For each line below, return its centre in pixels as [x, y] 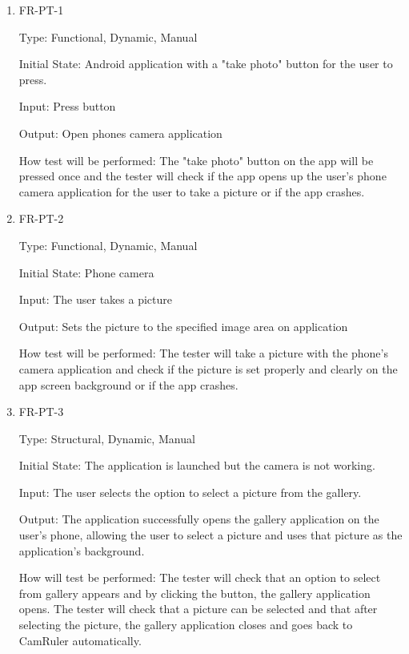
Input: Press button [67, 106]
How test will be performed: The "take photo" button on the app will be [196, 160]
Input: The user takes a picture [95, 299]
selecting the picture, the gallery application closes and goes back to [186, 625]
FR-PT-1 [41, 10]
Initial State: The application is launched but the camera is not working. [197, 465]
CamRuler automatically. [80, 640]
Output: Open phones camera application [120, 133]
